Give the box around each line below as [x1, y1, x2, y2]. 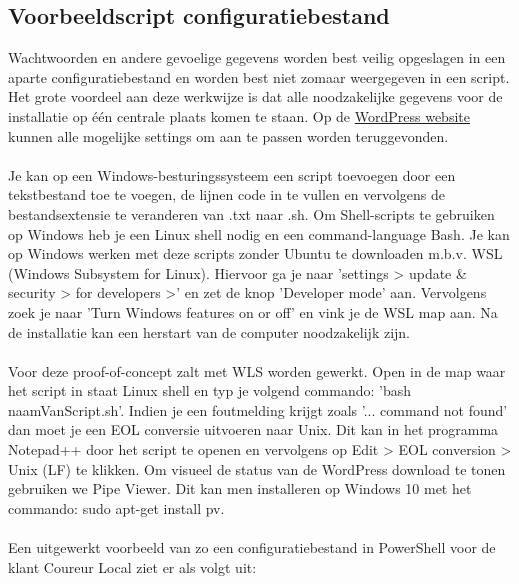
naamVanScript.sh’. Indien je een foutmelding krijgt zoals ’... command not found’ [8, 399, 508, 420]
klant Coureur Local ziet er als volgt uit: [8, 556, 257, 577]
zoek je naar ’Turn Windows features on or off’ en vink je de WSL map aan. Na [8, 301, 498, 322]
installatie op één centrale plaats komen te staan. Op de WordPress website [8, 105, 470, 126]
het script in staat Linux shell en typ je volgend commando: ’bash [8, 380, 412, 401]
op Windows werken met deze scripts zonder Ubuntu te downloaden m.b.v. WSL [8, 243, 503, 264]
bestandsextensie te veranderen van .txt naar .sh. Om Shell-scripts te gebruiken [8, 203, 495, 224]
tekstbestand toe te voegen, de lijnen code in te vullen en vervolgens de [8, 184, 445, 205]
